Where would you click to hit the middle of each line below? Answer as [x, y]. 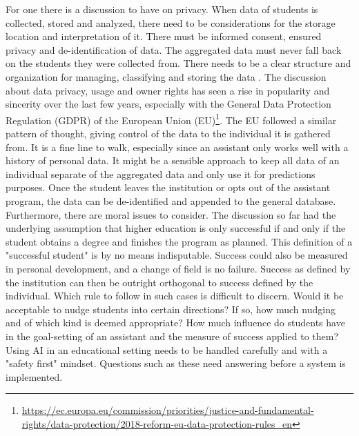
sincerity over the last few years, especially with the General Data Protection [168, 104]
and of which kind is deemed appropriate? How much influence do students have [175, 323]
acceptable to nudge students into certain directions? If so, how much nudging [171, 309]
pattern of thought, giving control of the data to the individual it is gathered [168, 133]
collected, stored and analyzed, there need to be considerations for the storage [171, 22]
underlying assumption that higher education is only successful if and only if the [176, 228]
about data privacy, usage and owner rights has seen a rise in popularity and [168, 90]
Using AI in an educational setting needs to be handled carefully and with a [167, 349]
